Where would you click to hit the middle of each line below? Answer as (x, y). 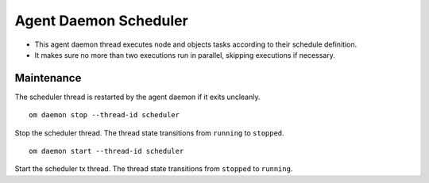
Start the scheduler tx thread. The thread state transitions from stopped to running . (154, 169)
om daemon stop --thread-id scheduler (104, 115)
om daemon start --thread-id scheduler (106, 151)
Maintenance (48, 78)
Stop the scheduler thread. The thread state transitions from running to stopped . (150, 133)
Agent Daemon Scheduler (101, 21)
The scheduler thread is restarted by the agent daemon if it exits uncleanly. (137, 97)
